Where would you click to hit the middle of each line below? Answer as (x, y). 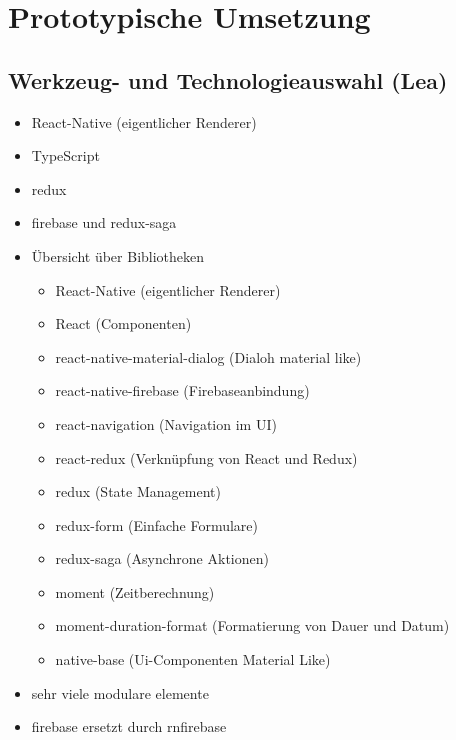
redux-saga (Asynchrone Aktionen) (162, 558)
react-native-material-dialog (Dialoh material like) (208, 356)
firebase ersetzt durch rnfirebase (129, 726)
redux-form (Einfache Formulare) (157, 524)
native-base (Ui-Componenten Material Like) (193, 659)
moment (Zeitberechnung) (135, 591)
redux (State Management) (138, 491)
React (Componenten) (123, 323)
